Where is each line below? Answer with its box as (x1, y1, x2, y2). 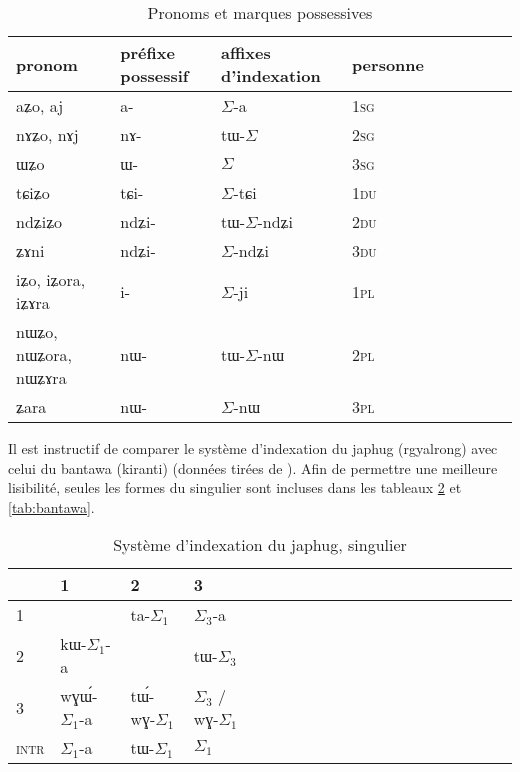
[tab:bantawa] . (8, 496, 95, 517)
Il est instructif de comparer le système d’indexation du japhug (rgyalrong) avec (8, 438, 498, 458)
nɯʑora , (16, 343, 72, 366)
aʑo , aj (16, 94, 64, 117)
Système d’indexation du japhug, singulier (113, 533, 407, 557)
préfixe (120, 41, 175, 64)
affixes (221, 41, 271, 64)
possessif (120, 64, 189, 87)
